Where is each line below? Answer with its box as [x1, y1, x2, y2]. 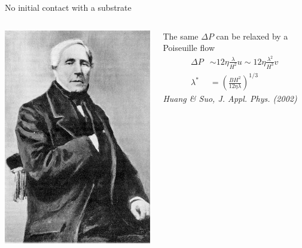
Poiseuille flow [163, 41, 215, 54]
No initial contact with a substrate [5, 1, 132, 13]
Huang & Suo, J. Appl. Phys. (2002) [163, 92, 297, 105]
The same [163, 29, 199, 42]
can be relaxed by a [216, 29, 288, 42]
